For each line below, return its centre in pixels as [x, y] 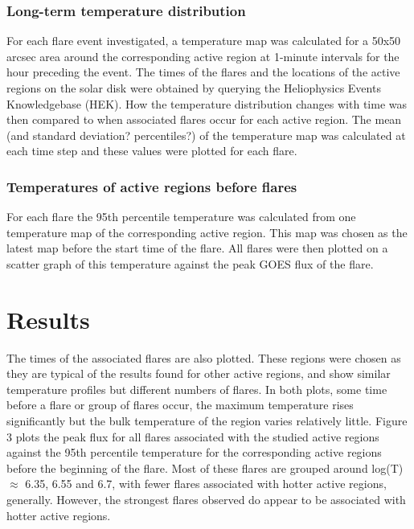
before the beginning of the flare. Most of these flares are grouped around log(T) [205, 467]
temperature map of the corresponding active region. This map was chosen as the [207, 232]
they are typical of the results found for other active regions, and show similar [199, 373]
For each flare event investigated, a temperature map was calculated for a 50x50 [204, 41]
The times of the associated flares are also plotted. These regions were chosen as [204, 357]
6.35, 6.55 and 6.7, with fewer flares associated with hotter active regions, [206, 484]
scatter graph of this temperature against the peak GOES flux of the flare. [190, 263]
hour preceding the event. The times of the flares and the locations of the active [203, 72]
